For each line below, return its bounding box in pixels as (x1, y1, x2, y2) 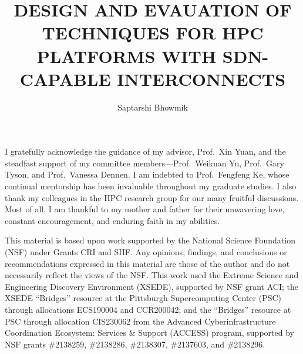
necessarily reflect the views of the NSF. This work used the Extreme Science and (5, 269, 299, 281)
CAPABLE (19, 66, 111, 91)
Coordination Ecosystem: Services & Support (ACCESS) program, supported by (5, 326, 294, 339)
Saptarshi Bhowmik (117, 101, 188, 113)
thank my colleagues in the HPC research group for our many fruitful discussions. (5, 191, 299, 203)
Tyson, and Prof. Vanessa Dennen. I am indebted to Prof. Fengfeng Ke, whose (5, 168, 289, 181)
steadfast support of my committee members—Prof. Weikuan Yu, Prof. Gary (5, 156, 284, 169)
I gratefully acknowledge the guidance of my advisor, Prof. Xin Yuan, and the (5, 145, 286, 158)
